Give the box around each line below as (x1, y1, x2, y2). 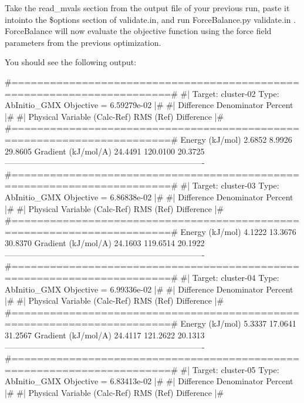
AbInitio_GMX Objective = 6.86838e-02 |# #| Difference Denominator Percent (5, 190, 293, 203)
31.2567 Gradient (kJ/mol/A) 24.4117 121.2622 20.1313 (5, 329, 205, 341)
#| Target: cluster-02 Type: (180, 87, 279, 99)
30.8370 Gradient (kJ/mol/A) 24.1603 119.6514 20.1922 (5, 237, 205, 249)
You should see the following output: (5, 56, 137, 68)
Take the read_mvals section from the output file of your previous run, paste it (5, 2, 290, 14)
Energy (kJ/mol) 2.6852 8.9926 (180, 133, 292, 145)
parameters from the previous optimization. (5, 36, 161, 48)
